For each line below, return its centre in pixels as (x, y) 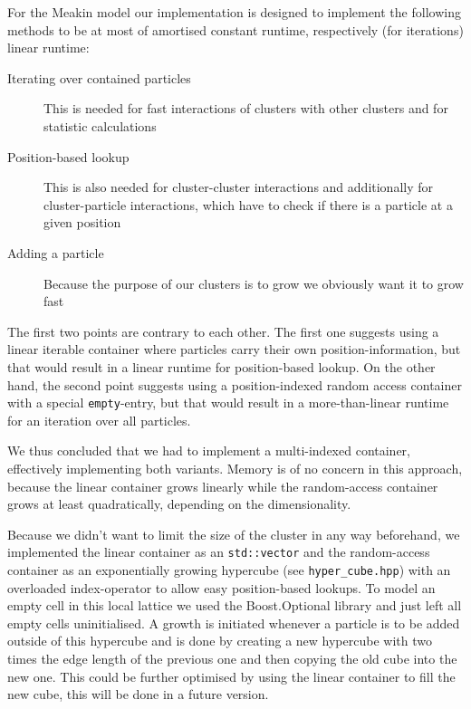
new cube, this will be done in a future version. (138, 694)
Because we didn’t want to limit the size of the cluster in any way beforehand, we (234, 534)
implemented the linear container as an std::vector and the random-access (219, 552)
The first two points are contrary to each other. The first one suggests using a (223, 331)
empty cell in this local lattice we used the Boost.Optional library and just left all (235, 605)
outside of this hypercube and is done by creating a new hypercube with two (220, 641)
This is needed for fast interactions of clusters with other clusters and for (246, 108)
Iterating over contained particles (99, 77)
